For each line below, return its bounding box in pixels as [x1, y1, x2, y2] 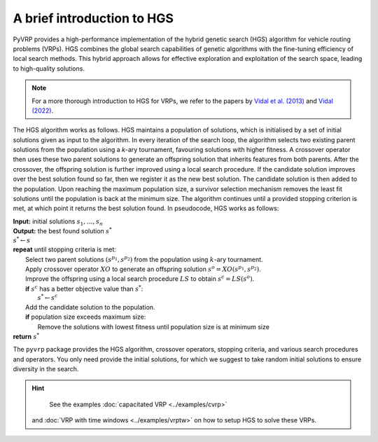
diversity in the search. [13, 365, 79, 373]
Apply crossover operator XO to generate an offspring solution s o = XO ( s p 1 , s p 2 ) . [25, 264, 262, 273]
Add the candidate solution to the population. [25, 303, 155, 311]
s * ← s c [37, 293, 58, 302]
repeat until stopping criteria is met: [13, 245, 117, 254]
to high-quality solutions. [13, 64, 85, 73]
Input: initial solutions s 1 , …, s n [13, 217, 104, 227]
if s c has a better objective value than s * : [25, 284, 143, 293]
